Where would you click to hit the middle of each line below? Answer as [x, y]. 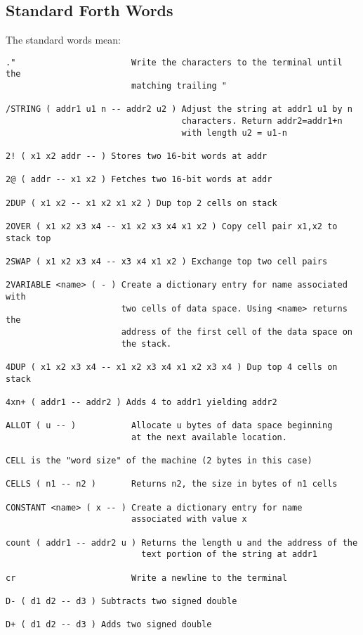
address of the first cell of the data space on [237, 332]
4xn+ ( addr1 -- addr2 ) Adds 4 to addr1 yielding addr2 [141, 402]
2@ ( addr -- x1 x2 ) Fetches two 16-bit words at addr [139, 180]
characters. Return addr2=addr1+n [262, 121]
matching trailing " [179, 86]
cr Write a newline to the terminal [146, 578]
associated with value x [189, 519]
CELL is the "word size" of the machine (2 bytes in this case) [159, 461]
